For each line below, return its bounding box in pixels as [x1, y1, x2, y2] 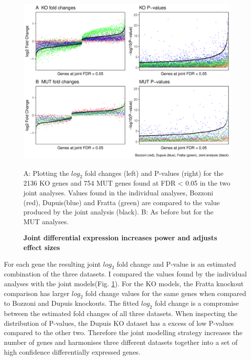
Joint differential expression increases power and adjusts [23, 233, 217, 243]
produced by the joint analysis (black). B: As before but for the [23, 207, 214, 217]
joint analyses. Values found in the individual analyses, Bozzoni [23, 187, 213, 197]
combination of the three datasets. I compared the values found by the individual [4, 269, 247, 279]
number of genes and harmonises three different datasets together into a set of [4, 337, 238, 347]
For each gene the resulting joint [4, 258, 101, 269]
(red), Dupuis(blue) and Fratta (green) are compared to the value [23, 197, 220, 207]
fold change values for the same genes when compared [85, 288, 247, 298]
